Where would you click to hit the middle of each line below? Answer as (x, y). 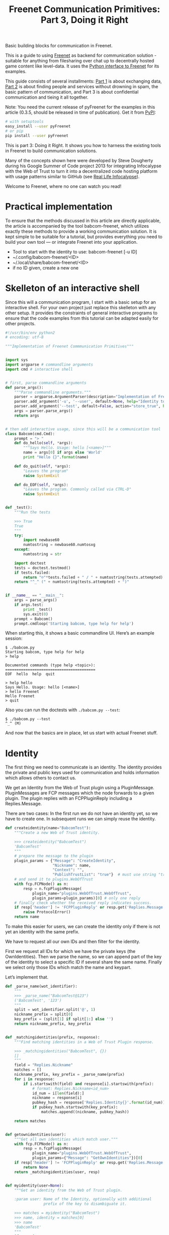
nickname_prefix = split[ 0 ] (44, 1014)
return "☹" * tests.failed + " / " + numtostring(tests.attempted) (93, 577)
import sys (17, 360)
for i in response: (35, 1079)
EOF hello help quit (30, 674)
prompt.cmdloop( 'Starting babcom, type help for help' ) (74, 624)
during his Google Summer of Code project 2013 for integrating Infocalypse (83, 166)
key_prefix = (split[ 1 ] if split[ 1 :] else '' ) (64, 1019)
